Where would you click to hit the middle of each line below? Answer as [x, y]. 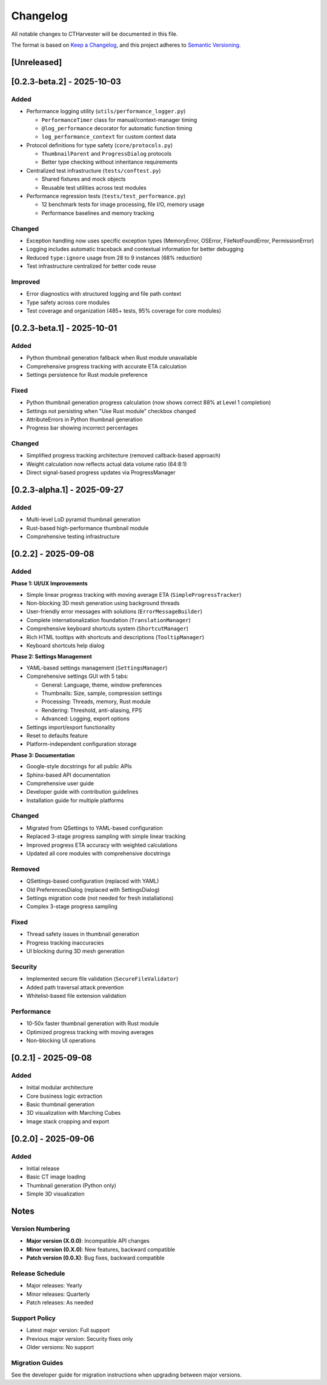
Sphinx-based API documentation [68, 775]
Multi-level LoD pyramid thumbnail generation [83, 520]
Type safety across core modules [68, 302]
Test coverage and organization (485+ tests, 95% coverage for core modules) [124, 311]
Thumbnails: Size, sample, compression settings [102, 693]
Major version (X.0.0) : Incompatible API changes [88, 1241]
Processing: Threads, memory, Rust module [96, 702]
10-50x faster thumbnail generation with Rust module [93, 1023]
